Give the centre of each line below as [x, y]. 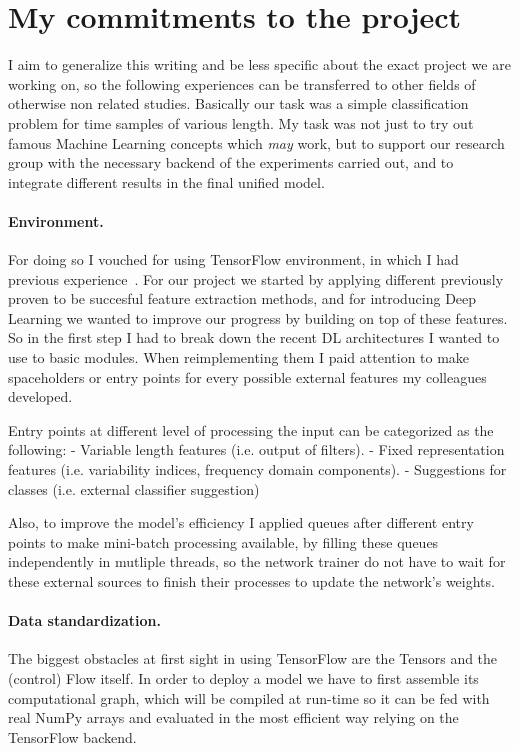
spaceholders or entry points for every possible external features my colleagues [247, 376]
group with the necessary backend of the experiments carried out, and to [231, 162]
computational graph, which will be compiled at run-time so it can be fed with [249, 697]
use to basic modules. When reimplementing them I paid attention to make [239, 357]
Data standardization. [84, 620]
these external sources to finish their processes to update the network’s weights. [251, 580]
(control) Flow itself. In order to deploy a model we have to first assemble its [243, 677]
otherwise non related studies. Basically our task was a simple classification [238, 103]
